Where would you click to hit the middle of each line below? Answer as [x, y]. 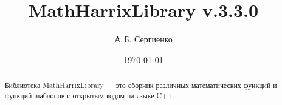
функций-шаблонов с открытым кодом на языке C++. [90, 95]
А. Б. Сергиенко [143, 39]
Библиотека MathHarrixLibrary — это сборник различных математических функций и [141, 85]
